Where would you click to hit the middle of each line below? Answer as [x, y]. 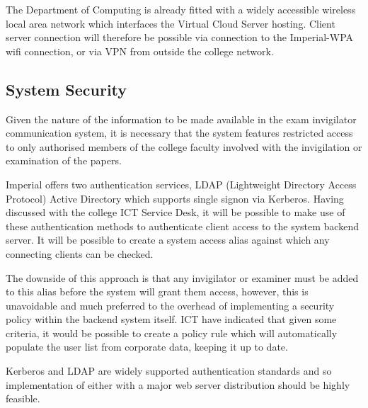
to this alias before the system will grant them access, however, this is [157, 291]
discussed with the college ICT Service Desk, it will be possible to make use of [176, 212]
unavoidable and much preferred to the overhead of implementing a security [170, 305]
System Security [67, 89]
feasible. [23, 398]
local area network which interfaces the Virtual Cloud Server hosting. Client [171, 23]
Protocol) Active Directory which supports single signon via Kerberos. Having [175, 198]
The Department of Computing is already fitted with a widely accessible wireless [181, 9]
